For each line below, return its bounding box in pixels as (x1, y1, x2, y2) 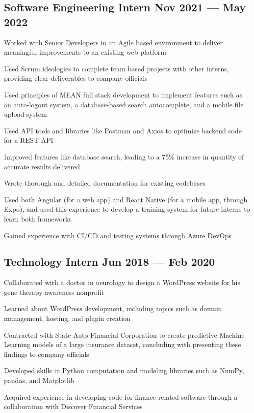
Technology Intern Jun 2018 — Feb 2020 (4, 254, 215, 269)
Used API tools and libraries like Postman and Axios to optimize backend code (4, 125, 242, 135)
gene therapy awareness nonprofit (4, 286, 104, 297)
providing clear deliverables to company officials (4, 73, 148, 83)
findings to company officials (4, 349, 89, 359)
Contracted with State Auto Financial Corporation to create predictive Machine (4, 329, 245, 340)
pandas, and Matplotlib (4, 375, 75, 385)
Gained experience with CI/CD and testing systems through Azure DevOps (4, 230, 231, 240)
